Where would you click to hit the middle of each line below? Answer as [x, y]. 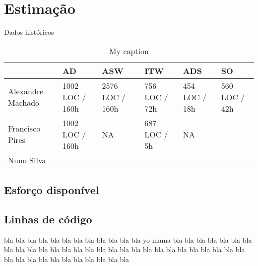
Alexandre [26, 91]
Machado [24, 103]
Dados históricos [29, 32]
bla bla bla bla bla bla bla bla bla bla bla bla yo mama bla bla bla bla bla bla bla [128, 239]
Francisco [24, 129]
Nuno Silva [27, 160]
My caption [129, 51]
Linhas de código [48, 219]
